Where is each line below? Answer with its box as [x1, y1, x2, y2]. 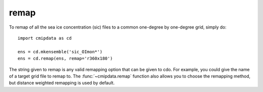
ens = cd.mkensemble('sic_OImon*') [18, 49, 103, 54]
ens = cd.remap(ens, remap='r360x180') [18, 56, 113, 61]
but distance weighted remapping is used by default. [9, 80, 115, 86]
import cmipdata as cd [18, 35, 72, 41]
